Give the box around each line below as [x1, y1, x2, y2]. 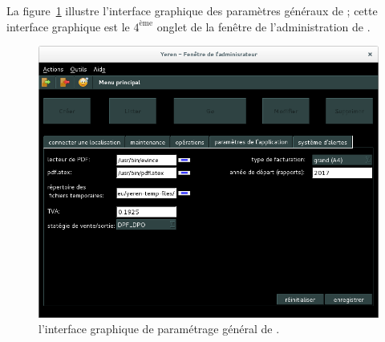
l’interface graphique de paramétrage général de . [38, 320, 280, 337]
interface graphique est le [6, 18, 130, 35]
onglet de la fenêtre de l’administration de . [156, 18, 371, 35]
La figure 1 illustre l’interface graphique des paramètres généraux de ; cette [6, 2, 378, 18]
